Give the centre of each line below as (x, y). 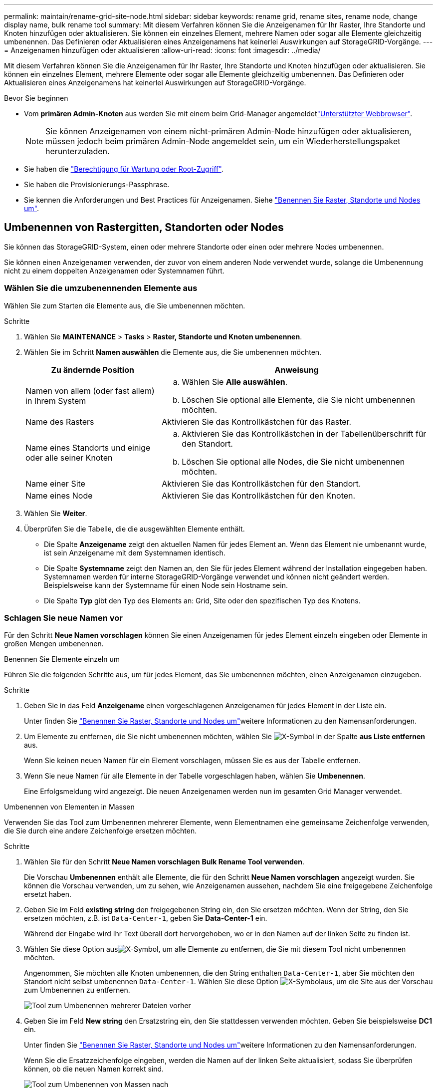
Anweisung (297, 370)
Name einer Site (55, 483)
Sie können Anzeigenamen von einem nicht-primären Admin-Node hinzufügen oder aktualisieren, (228, 131)
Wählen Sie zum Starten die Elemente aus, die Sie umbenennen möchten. (125, 305)
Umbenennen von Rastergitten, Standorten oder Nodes (144, 228)
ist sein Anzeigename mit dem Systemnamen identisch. (135, 552)
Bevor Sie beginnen (36, 98)
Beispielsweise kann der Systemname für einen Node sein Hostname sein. (166, 585)
